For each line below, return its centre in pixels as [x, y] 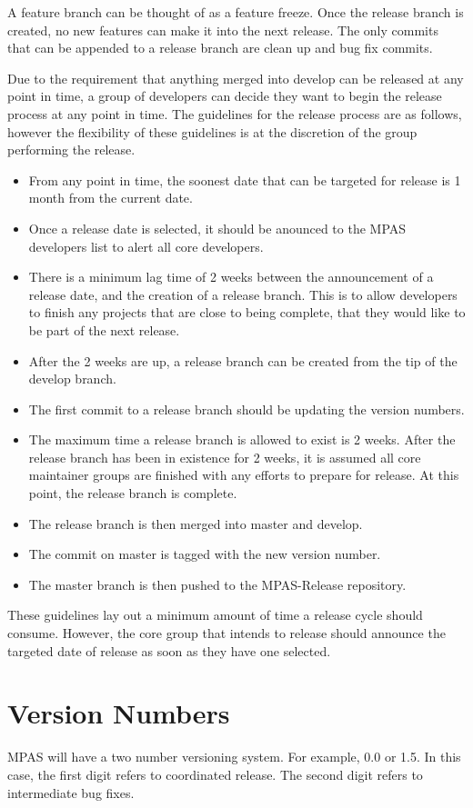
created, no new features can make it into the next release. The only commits [223, 30]
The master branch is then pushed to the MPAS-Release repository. [217, 584]
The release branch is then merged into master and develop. [196, 523]
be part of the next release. [104, 329]
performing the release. [71, 150]
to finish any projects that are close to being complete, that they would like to [247, 312]
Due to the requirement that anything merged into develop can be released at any [236, 78]
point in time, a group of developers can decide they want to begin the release [225, 96]
